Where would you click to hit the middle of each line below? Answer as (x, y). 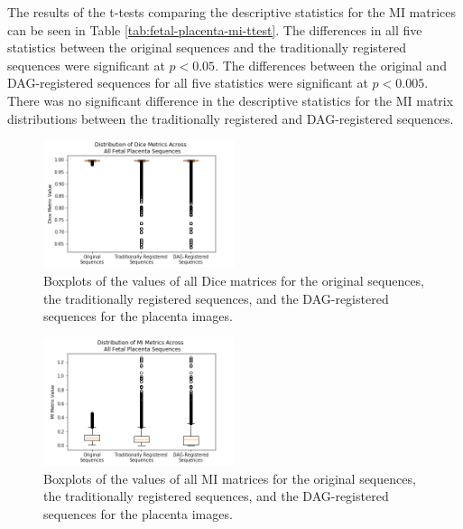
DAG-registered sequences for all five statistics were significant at (188, 83)
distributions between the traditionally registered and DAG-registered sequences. (231, 118)
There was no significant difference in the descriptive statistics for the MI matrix (231, 100)
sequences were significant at (86, 65)
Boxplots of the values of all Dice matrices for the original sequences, (234, 281)
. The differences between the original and (331, 65)
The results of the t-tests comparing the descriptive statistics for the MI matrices (232, 12)
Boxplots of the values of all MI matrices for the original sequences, (230, 478)
